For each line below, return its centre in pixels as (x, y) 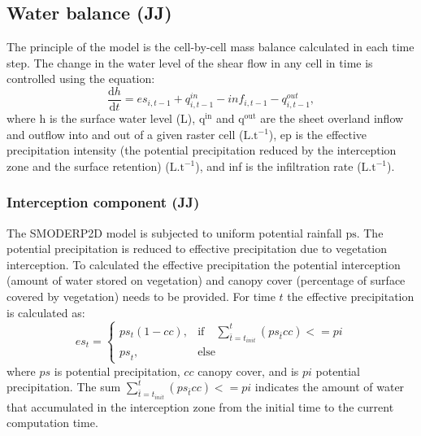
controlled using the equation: (81, 78)
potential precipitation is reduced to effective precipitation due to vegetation (197, 249)
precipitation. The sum (64, 387)
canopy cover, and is (248, 371)
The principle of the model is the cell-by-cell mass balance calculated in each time (210, 47)
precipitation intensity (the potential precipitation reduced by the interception (202, 150)
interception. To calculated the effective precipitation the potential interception (204, 264)
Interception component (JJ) (103, 202)
